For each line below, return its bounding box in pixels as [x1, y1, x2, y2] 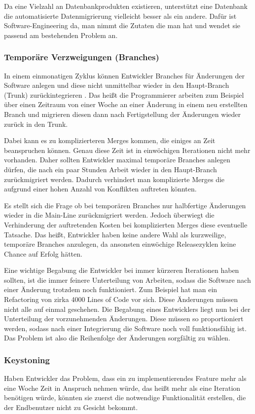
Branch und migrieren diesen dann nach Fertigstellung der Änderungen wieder [4, 109, 241, 119]
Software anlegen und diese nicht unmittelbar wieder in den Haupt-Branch [4, 80, 229, 90]
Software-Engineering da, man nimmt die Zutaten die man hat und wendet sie [4, 20, 241, 31]
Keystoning [4, 353, 50, 366]
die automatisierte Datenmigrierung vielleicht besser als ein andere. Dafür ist [4, 10, 237, 21]
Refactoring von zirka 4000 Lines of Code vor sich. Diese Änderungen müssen [4, 294, 238, 304]
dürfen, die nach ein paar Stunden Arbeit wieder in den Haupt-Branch [4, 164, 217, 174]
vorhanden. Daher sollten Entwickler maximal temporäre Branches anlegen [4, 154, 230, 165]
